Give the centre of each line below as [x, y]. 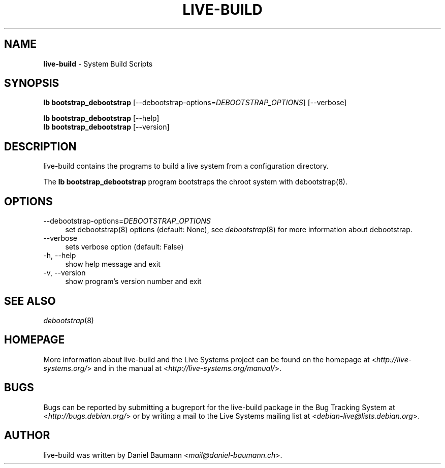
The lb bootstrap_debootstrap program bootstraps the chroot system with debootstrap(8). [195, 182]
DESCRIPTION [40, 146]
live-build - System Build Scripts [98, 64]
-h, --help [60, 256]
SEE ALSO [30, 301]
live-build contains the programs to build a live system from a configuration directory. [186, 166]
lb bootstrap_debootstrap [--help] [101, 118]
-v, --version [65, 273]
